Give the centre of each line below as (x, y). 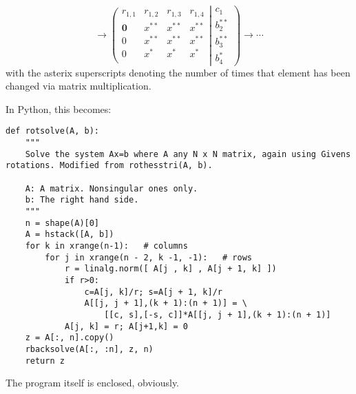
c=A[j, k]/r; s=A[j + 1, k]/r (153, 292)
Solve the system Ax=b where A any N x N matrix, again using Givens (188, 154)
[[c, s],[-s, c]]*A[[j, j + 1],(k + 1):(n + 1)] (218, 314)
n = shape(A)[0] (62, 223)
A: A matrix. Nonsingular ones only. (112, 188)
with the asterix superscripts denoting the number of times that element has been (178, 72)
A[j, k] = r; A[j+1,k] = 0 (126, 326)
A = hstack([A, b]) (70, 235)
